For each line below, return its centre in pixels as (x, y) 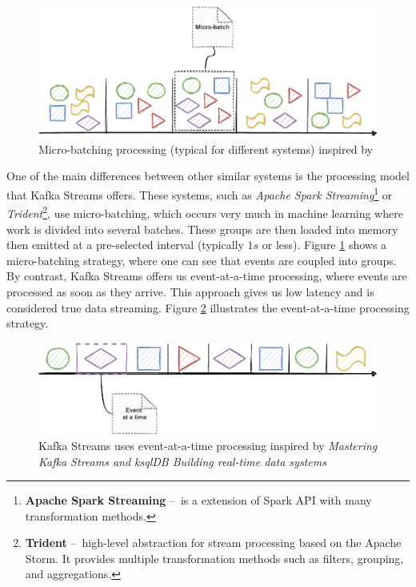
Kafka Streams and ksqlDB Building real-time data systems (182, 461)
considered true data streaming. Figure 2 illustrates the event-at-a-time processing (208, 307)
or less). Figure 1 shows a (324, 245)
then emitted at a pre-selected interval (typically (125, 245)
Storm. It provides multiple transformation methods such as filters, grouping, (214, 558)
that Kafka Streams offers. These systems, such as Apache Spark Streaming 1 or (200, 193)
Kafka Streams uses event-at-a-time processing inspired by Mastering (208, 445)
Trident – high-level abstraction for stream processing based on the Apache (213, 543)
